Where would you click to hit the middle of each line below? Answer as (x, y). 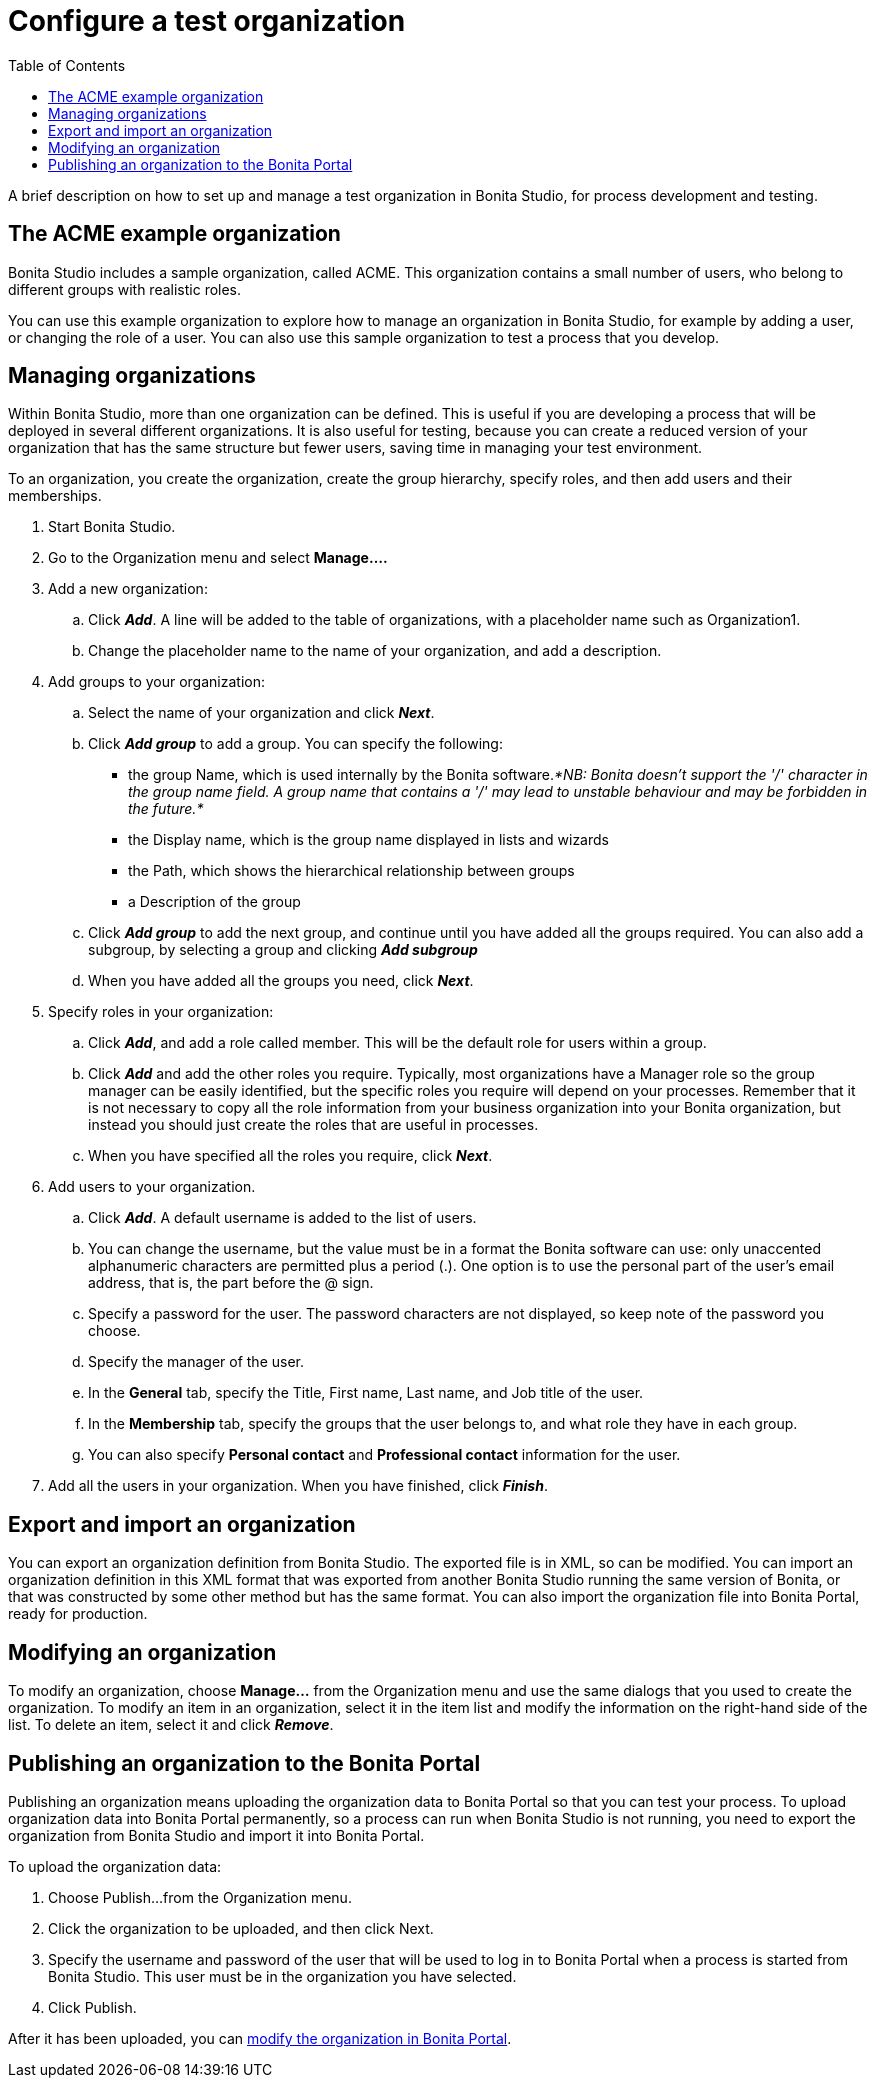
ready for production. (78, 1614)
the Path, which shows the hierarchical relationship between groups (351, 871)
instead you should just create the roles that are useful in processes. (313, 1125)
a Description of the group (214, 902)
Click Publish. (92, 2007)
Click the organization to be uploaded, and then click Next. (241, 1928)
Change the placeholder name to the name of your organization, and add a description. (375, 651)
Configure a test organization (207, 21)
